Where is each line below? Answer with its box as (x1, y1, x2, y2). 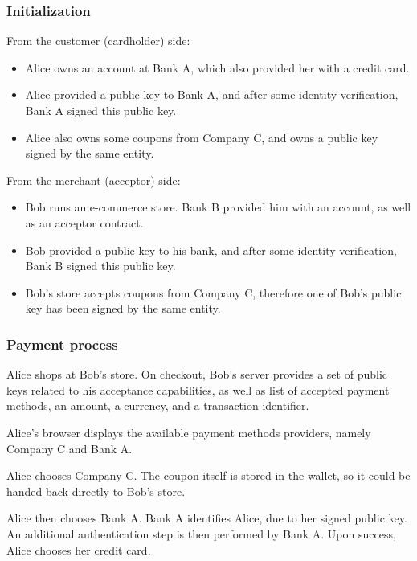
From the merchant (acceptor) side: (6, 171, 181, 188)
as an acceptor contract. (25, 214, 144, 231)
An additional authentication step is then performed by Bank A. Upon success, (6, 525, 396, 542)
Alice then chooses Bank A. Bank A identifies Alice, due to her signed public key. (6, 510, 407, 526)
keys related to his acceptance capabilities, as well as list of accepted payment (6, 381, 390, 398)
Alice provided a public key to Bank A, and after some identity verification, (25, 86, 399, 103)
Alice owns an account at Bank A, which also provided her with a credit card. (25, 59, 410, 76)
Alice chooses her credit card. (6, 541, 151, 558)
